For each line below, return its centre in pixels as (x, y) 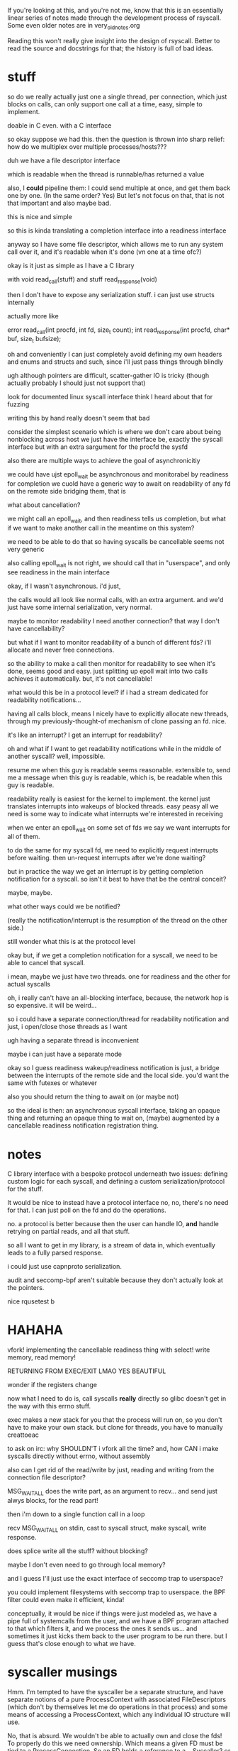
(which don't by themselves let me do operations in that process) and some (118, 1707)
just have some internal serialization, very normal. (80, 607)
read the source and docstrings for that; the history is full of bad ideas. (110, 48)
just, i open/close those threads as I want (67, 1027)
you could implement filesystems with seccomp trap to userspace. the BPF (117, 1592)
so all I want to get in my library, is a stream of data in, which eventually (112, 1245)
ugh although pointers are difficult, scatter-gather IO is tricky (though (108, 376)
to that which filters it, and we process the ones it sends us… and (102, 1628)
